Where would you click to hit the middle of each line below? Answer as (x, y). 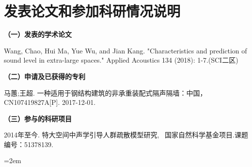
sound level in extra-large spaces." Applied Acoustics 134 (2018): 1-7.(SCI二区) (121, 60)
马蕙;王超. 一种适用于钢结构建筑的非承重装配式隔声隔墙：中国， (105, 92)
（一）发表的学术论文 (38, 34)
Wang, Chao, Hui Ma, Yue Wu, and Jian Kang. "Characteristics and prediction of (126, 50)
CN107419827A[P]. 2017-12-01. (50, 102)
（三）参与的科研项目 (38, 118)
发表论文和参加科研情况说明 (92, 11)
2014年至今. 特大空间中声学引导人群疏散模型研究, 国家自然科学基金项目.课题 (126, 135)
